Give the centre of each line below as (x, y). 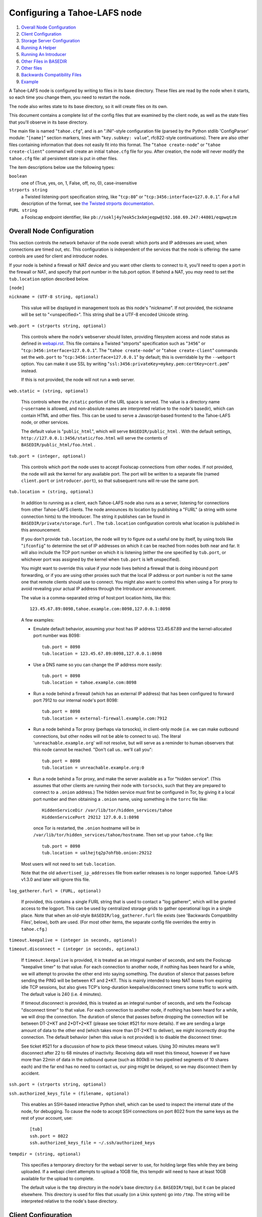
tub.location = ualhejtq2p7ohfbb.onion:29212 (97, 853)
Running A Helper (39, 47)
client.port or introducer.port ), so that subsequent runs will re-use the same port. (110, 480)
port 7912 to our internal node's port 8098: (76, 701)
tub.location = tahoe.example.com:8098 (89, 682)
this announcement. (41, 530)
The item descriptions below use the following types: (62, 167)
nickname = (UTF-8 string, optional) (54, 297)
